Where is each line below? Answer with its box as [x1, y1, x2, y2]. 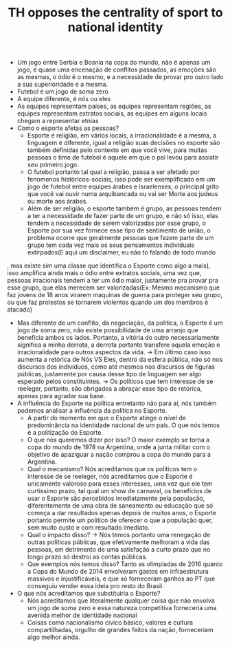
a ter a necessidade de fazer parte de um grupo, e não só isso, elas [27, 212, 218, 220]
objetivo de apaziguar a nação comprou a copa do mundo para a [27, 451, 211, 459]
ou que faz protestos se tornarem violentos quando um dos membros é [7, 298, 209, 307]
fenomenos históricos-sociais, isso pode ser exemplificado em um [27, 175, 216, 184]
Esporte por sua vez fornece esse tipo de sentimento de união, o [27, 226, 211, 235]
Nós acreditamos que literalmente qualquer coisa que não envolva [27, 596, 215, 605]
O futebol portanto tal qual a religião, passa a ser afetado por [27, 168, 200, 176]
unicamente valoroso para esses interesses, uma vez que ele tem [27, 479, 213, 488]
